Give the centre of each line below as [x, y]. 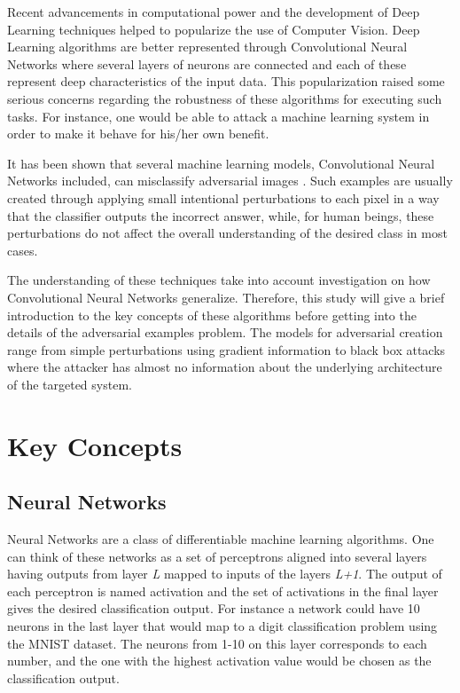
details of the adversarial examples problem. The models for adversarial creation [225, 332]
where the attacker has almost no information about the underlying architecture [225, 367]
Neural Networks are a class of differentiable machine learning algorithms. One [221, 539]
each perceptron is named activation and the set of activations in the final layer [223, 591]
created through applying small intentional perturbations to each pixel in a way [223, 197]
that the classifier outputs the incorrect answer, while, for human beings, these [221, 215]
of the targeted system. [70, 384]
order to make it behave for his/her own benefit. [138, 134]
